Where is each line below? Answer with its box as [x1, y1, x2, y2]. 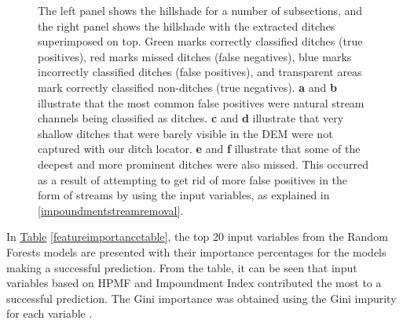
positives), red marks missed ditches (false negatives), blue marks [38, 48, 352, 64]
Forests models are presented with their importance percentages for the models [6, 243, 387, 260]
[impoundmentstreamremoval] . [38, 202, 184, 218]
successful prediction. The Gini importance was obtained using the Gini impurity [6, 289, 397, 306]
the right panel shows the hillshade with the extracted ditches [38, 17, 335, 34]
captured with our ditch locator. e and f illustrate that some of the [38, 140, 361, 157]
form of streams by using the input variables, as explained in [38, 187, 330, 203]
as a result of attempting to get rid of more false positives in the [38, 171, 348, 187]
